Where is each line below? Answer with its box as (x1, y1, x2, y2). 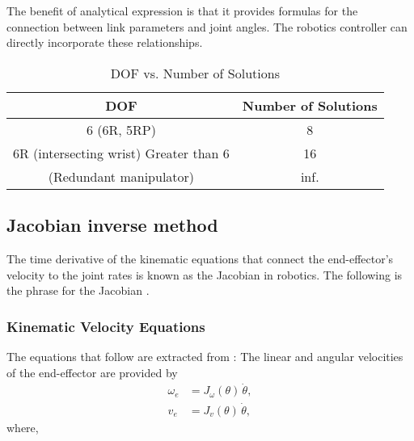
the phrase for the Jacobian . (6, 282, 150, 299)
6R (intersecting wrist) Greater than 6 (13, 143, 230, 162)
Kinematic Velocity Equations (6, 316, 205, 336)
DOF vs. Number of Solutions (110, 63, 280, 82)
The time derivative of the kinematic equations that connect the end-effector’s (6, 250, 394, 267)
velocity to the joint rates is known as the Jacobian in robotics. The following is (6, 266, 403, 283)
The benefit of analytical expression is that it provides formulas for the (6, 2, 358, 19)
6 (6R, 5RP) (86, 120, 156, 139)
